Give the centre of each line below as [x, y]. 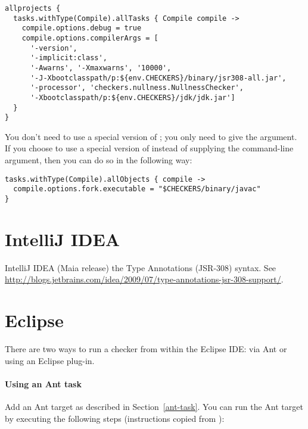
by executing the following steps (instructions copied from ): [115, 418]
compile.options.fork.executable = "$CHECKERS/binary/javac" [137, 189]
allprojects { [33, 8]
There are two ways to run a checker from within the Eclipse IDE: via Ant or [146, 349]
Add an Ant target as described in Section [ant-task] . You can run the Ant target [154, 407]
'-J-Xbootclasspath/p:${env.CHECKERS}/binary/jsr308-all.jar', [158, 78]
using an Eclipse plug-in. [50, 360]
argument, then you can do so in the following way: [99, 160]
